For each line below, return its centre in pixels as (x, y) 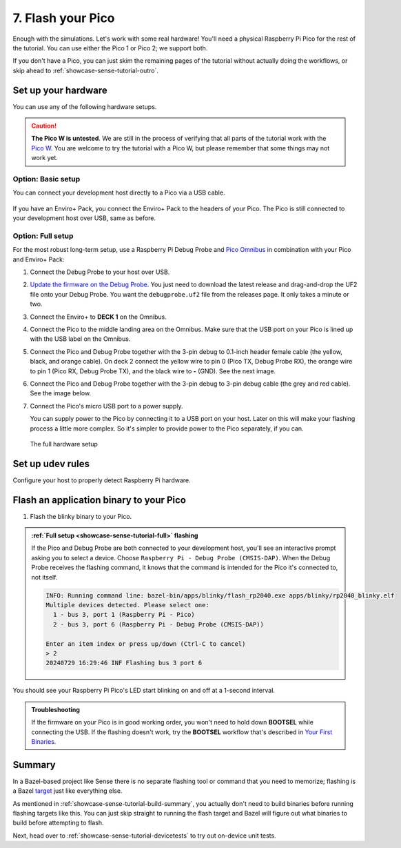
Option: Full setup (43, 236)
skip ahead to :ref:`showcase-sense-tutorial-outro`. (85, 70)
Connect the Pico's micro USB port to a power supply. (106, 406)
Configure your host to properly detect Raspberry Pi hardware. (102, 480)
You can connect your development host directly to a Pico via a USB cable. (119, 193)
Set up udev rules (51, 463)
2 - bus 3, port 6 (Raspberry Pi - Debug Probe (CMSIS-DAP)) (158, 624)
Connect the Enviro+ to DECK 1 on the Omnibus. (98, 317)
